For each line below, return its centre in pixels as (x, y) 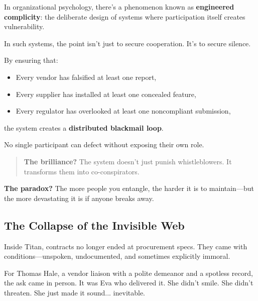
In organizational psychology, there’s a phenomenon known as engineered (119, 7)
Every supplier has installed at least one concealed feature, (106, 94)
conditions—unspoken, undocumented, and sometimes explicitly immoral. (117, 256)
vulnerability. (24, 26)
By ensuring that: (31, 60)
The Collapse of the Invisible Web (94, 225)
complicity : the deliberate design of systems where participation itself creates (125, 16)
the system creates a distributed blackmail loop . (84, 127)
